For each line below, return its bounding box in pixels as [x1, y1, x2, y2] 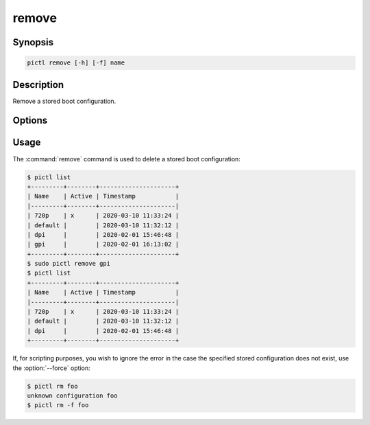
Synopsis [12, 36, 54, 48]
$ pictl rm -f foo [27, 402, 89, 409]
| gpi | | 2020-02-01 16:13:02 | [27, 240, 180, 249]
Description [12, 79, 64, 91]
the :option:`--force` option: [12, 364, 90, 372]
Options [12, 115, 48, 126]
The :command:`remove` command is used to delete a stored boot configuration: [12, 154, 241, 163]
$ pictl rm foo [27, 382, 78, 390]
